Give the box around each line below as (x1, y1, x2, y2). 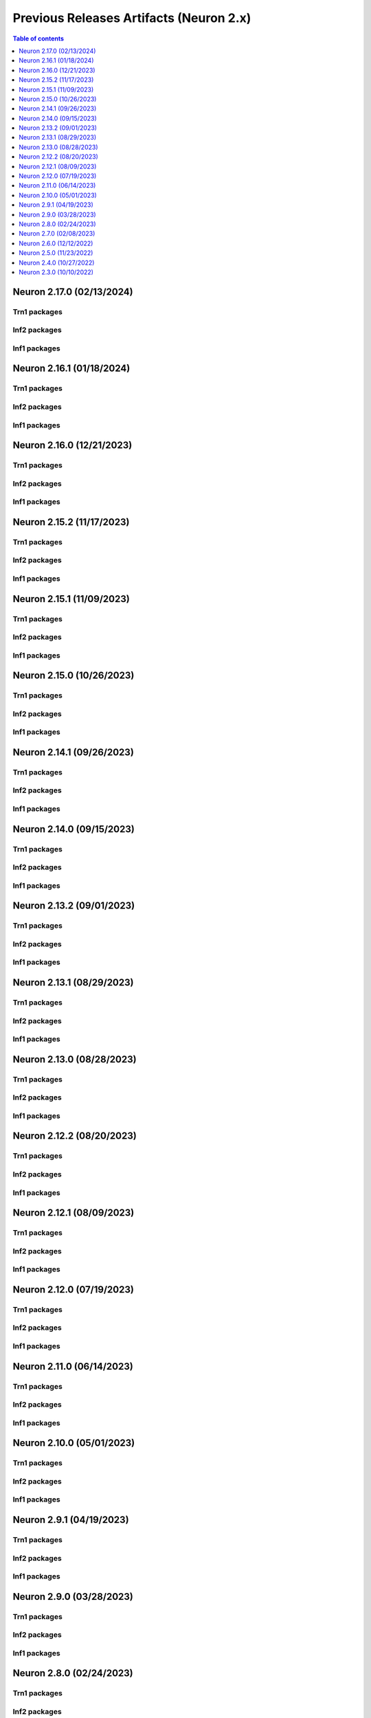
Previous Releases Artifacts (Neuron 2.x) (12, 10, 251, 25)
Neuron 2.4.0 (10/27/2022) (19, 258, 95, 267)
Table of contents (12, 34, 65, 43)
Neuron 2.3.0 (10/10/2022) (19, 268, 94, 276)
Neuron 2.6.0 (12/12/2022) (19, 239, 93, 247)
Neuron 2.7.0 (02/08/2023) (19, 230, 95, 238)
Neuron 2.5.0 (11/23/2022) (19, 249, 93, 257)
